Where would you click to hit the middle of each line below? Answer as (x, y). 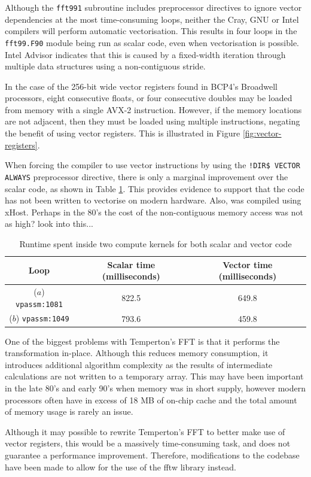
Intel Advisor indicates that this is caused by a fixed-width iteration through (145, 54)
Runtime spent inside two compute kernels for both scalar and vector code (155, 243)
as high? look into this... (49, 224)
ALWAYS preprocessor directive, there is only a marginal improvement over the (147, 176)
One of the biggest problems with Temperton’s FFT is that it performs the (142, 341)
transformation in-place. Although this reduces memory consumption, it (137, 353)
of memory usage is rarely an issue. (69, 411)
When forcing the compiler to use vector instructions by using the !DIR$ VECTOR (153, 165)
